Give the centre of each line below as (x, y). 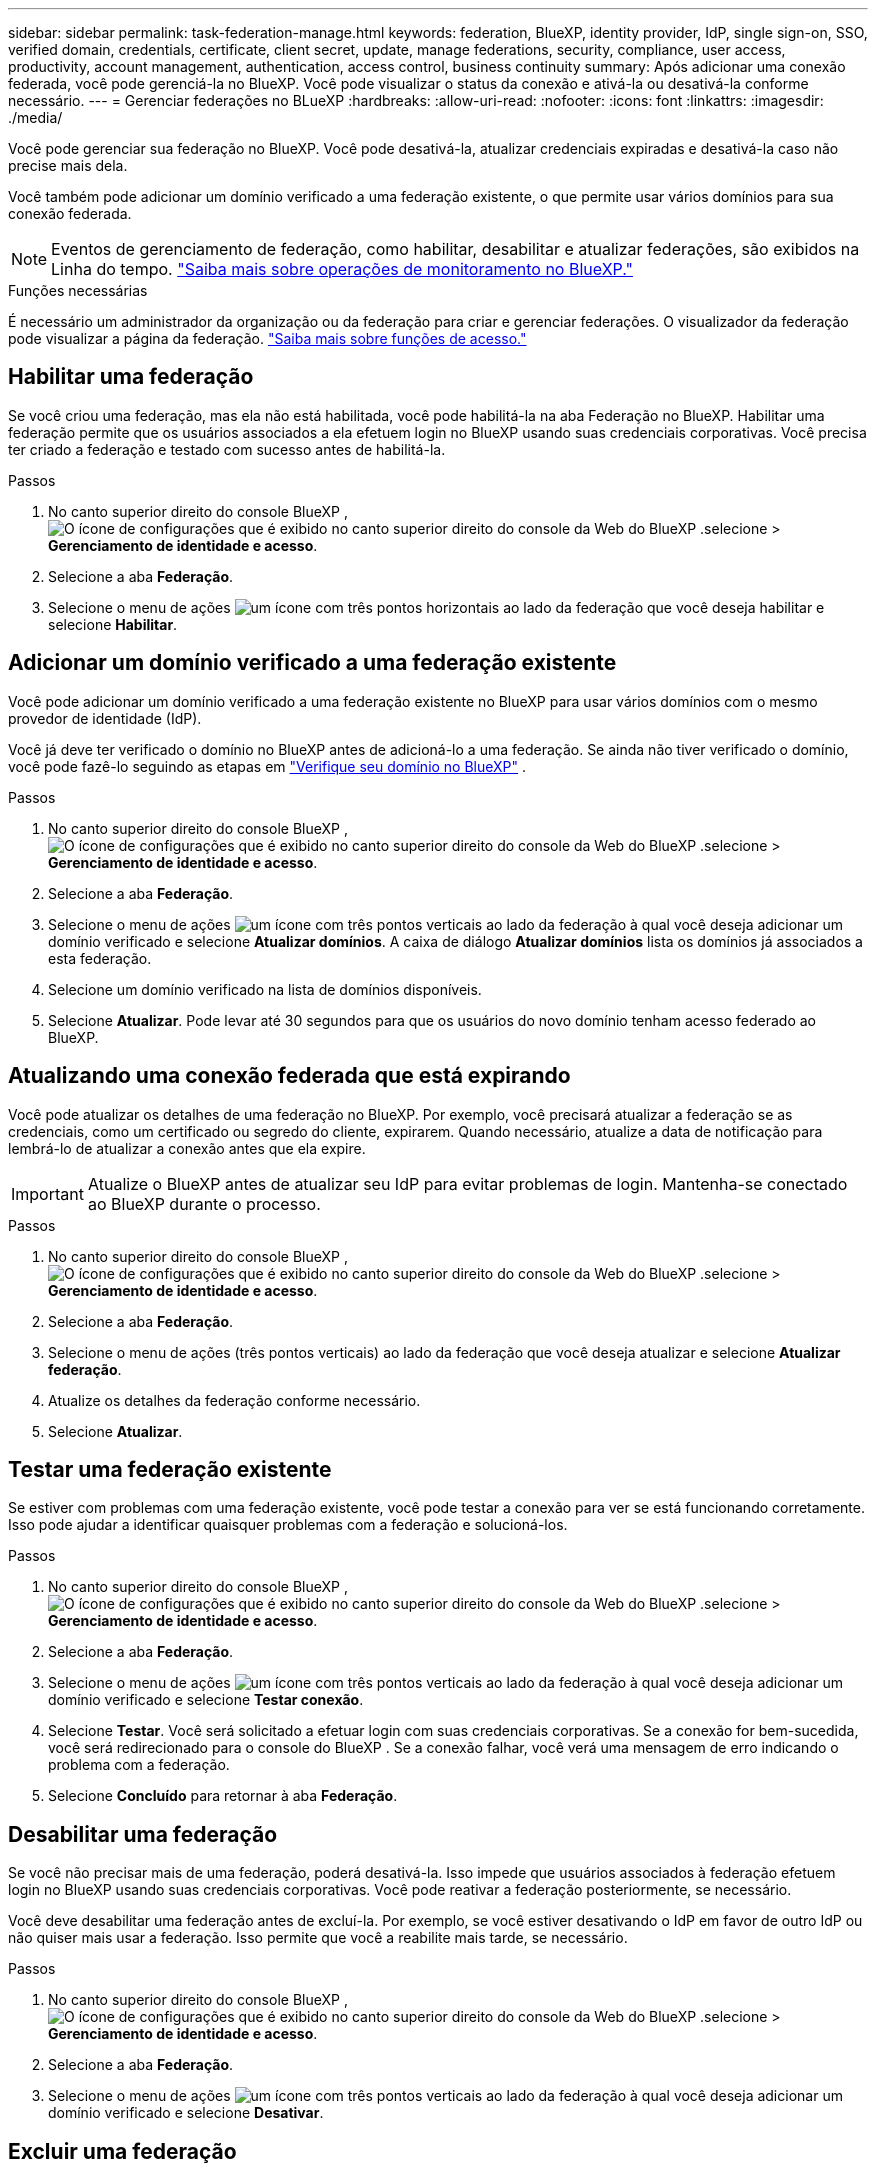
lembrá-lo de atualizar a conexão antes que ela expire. (187, 1148)
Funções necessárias (78, 290)
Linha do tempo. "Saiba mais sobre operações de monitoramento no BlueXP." (342, 269)
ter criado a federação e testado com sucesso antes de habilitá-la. (227, 449)
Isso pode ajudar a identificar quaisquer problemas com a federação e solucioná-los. (288, 1525)
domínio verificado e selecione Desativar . (186, 2113)
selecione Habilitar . (113, 624)
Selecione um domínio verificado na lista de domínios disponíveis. (265, 989)
